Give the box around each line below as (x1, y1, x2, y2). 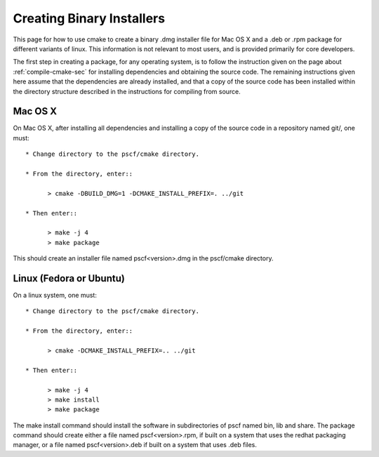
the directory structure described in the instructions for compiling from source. (13, 87, 241, 95)
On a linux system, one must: (13, 291, 98, 299)
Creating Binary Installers (13, 11, 165, 26)
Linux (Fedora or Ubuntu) (13, 272, 126, 284)
